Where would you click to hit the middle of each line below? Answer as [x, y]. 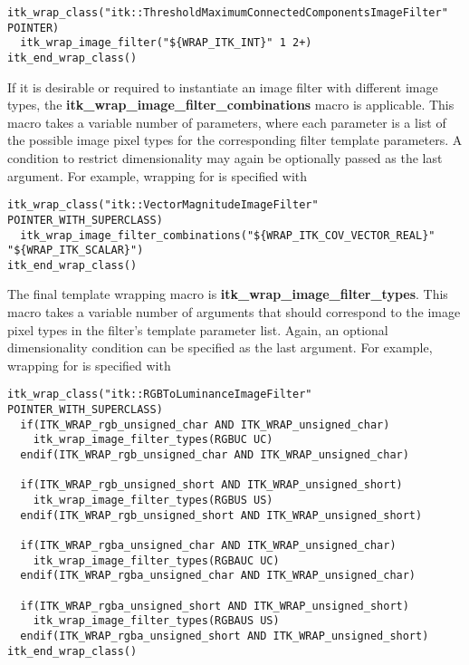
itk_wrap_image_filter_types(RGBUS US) [153, 501]
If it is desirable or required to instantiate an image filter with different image [223, 87]
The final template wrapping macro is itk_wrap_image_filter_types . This [228, 294]
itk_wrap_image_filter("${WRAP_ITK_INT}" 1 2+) [166, 43]
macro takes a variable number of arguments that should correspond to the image [234, 312]
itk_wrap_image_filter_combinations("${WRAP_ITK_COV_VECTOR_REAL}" [228, 235]
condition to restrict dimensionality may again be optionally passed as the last [225, 158]
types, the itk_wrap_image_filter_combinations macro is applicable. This [231, 105]
